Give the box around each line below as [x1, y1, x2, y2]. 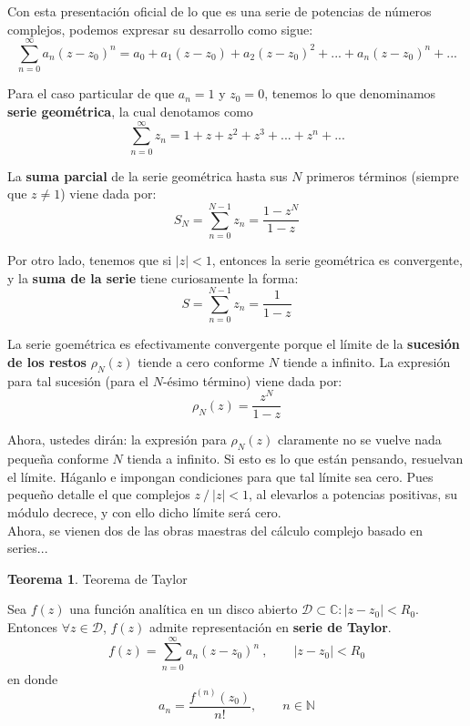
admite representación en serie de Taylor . [149, 617, 392, 636]
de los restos [7, 352, 87, 371]
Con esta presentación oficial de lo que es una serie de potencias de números [7, 2, 432, 20]
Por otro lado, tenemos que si [7, 250, 172, 269]
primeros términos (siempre [306, 166, 459, 185]
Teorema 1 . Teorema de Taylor [7, 568, 188, 588]
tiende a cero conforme [138, 352, 265, 371]
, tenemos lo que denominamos [264, 84, 436, 103]
